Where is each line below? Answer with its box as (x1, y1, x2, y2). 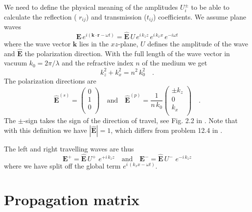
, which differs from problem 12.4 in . (111, 125, 223, 135)
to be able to (191, 2, 229, 12)
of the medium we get (142, 58, 207, 68)
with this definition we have (4, 125, 87, 135)
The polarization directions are (4, 75, 96, 85)
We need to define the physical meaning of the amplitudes (4, 2, 178, 12)
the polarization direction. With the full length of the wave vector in (24, 48, 230, 58)
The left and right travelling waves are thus (4, 144, 134, 154)
